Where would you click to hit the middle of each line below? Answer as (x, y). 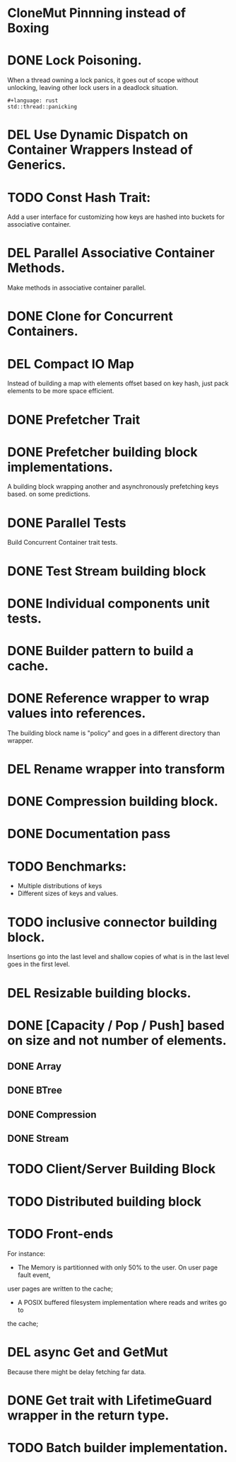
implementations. (60, 467)
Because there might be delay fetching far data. (77, 1371)
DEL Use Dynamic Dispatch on (98, 135)
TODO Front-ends (60, 1234)
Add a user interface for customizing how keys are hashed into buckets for (116, 217)
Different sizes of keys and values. (68, 893)
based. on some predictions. (49, 494)
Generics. (37, 165)
